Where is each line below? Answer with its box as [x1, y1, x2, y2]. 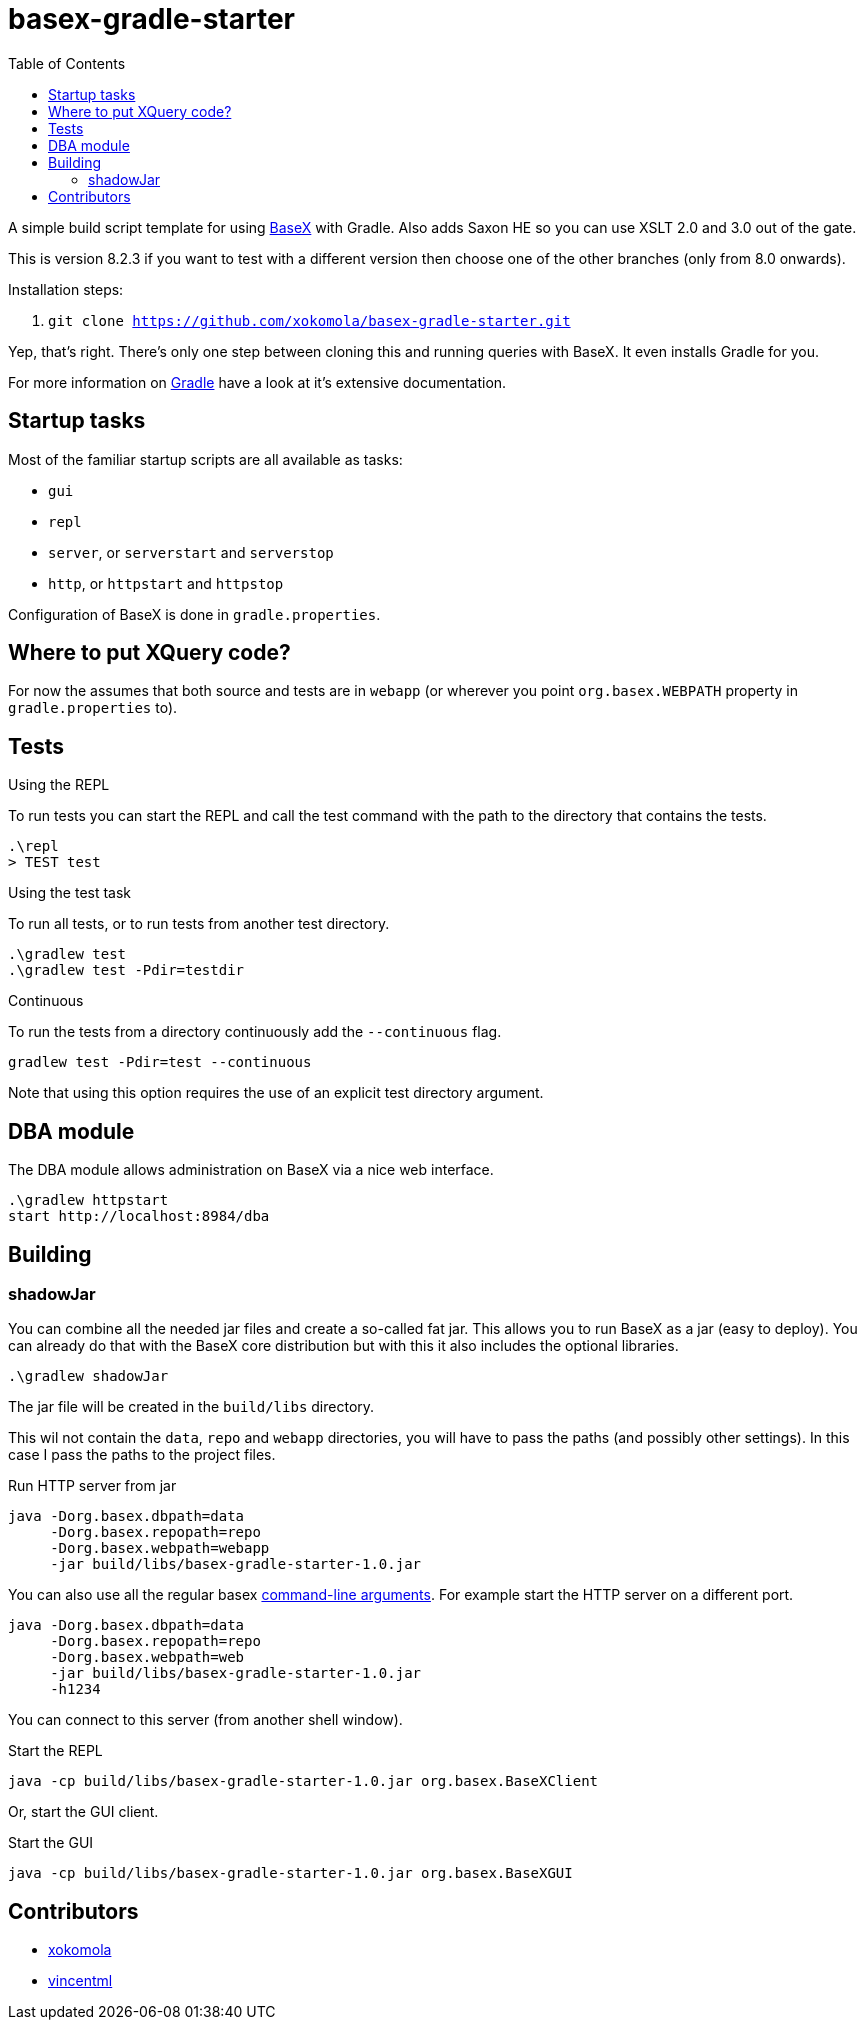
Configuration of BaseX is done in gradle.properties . [8, 605, 381, 623]
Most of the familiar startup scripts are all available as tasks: [8, 450, 403, 468]
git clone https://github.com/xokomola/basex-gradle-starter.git [48, 312, 571, 329]
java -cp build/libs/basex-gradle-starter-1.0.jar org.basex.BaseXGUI [8, 1865, 573, 1882]
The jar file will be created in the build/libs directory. [8, 1398, 375, 1416]
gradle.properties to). [8, 699, 178, 717]
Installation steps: [8, 280, 124, 298]
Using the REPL [8, 776, 110, 794]
